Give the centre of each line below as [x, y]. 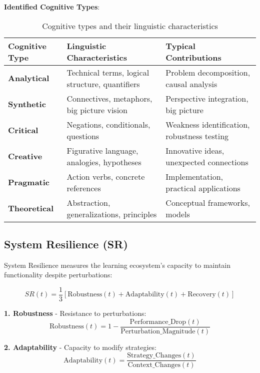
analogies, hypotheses [104, 162]
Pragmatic [29, 182]
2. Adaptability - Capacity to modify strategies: [80, 347]
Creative [25, 156]
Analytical [29, 78]
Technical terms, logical [108, 72]
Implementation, [194, 176]
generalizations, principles [112, 214]
